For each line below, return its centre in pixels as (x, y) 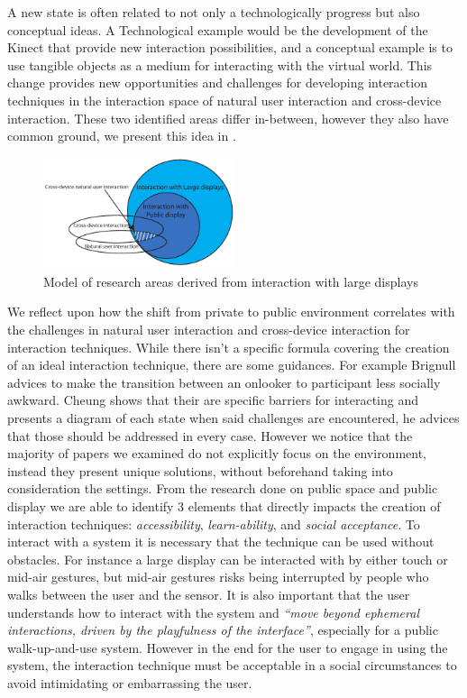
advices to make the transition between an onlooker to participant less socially (224, 382)
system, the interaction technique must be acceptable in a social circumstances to (232, 665)
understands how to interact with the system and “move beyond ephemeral (213, 612)
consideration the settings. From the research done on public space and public (223, 488)
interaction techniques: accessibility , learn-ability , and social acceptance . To (214, 523)
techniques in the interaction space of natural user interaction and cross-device (224, 100)
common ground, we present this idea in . (122, 136)
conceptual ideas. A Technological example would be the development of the (218, 29)
